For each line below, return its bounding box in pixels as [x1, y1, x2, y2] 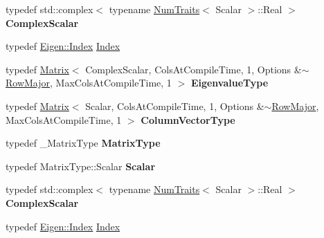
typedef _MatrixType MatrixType [6, 136, 161, 150]
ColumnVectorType [141, 112, 235, 127]
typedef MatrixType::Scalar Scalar [6, 158, 156, 173]
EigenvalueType [190, 75, 269, 90]
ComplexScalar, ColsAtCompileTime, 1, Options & [85, 62, 302, 76]
